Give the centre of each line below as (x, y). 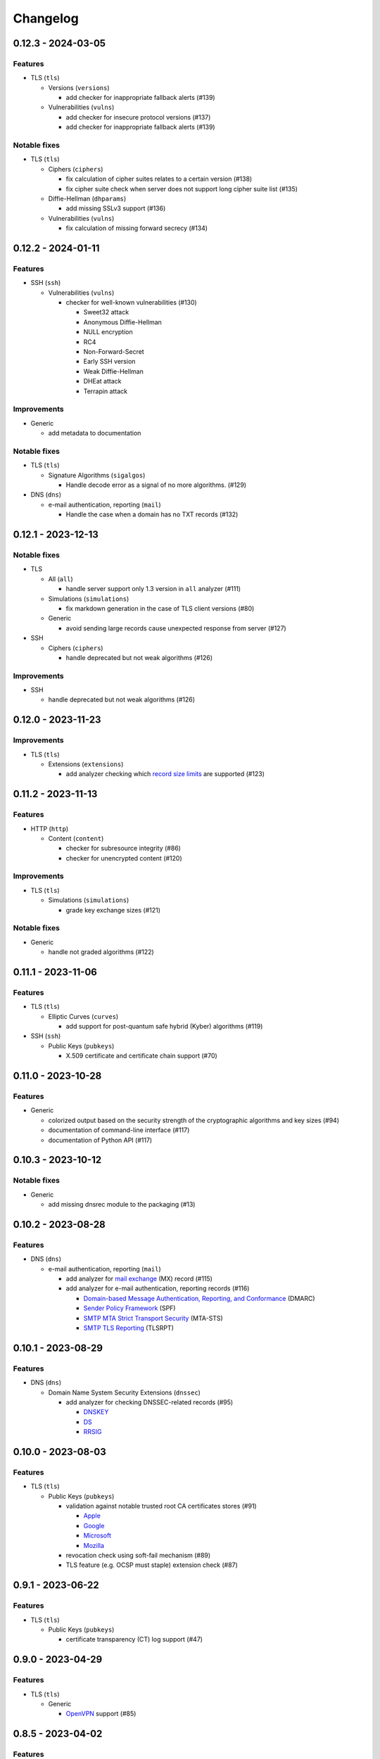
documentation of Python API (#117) (100, 1140)
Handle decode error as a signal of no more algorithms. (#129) (156, 485)
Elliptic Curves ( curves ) (83, 1016)
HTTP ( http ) (50, 828)
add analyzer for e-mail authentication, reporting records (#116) (158, 1288)
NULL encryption (108, 332)
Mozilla (94, 1545)
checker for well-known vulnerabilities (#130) (131, 303)
